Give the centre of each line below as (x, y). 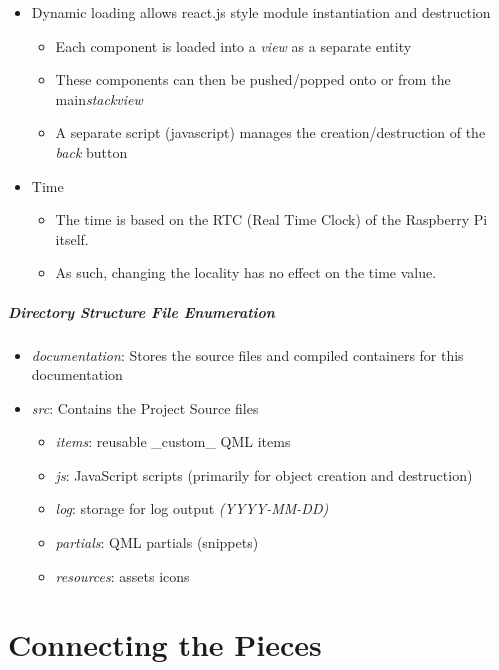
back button (91, 151)
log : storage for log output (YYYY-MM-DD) (192, 508)
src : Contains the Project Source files (145, 407)
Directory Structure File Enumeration (141, 311)
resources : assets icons (122, 575)
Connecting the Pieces (165, 644)
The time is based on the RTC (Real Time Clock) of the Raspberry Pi (271, 219)
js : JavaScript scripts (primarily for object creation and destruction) (264, 474)
